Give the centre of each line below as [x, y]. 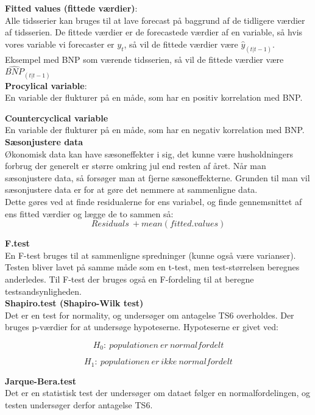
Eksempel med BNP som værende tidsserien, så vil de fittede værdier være [144, 59]
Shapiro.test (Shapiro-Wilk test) [74, 303]
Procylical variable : [46, 85]
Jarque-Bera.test [41, 381]
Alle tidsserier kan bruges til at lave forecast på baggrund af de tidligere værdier [155, 20]
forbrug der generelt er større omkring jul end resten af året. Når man [136, 166]
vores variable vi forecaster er [60, 44]
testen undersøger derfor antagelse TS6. [79, 405]
